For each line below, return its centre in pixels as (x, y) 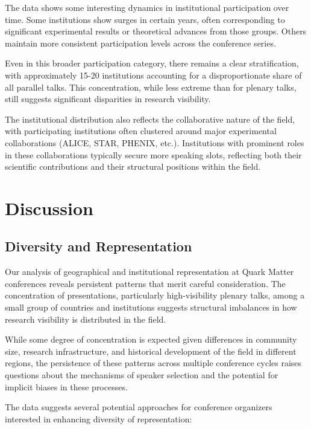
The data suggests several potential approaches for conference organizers (139, 407)
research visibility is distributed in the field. (86, 319)
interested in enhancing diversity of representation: (99, 418)
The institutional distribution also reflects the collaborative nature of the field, (150, 119)
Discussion (49, 208)
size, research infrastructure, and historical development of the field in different (151, 351)
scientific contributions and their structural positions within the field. (133, 166)
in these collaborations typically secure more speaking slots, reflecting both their (153, 154)
